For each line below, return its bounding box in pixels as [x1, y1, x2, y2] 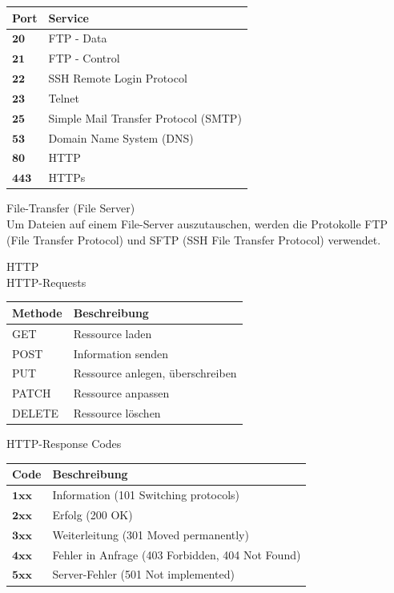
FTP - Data [48, 30, 107, 46]
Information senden [73, 345, 169, 361]
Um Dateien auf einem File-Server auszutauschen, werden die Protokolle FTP [6, 215, 388, 232]
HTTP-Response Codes [6, 435, 122, 452]
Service [48, 9, 89, 26]
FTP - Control [48, 50, 120, 67]
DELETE [12, 405, 59, 422]
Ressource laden [73, 325, 152, 341]
